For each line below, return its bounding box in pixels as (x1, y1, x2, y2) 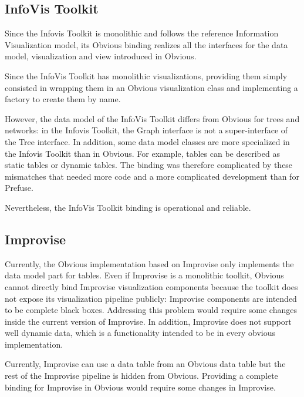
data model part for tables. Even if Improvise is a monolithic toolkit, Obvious (5, 269, 284, 281)
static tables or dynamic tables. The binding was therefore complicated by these (5, 159, 293, 171)
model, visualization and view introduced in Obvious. (5, 50, 197, 62)
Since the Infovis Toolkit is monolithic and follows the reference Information (5, 27, 279, 39)
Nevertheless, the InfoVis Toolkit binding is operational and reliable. (5, 201, 251, 213)
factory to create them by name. (5, 93, 121, 105)
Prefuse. (5, 181, 33, 194)
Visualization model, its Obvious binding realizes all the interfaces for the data (5, 38, 288, 51)
